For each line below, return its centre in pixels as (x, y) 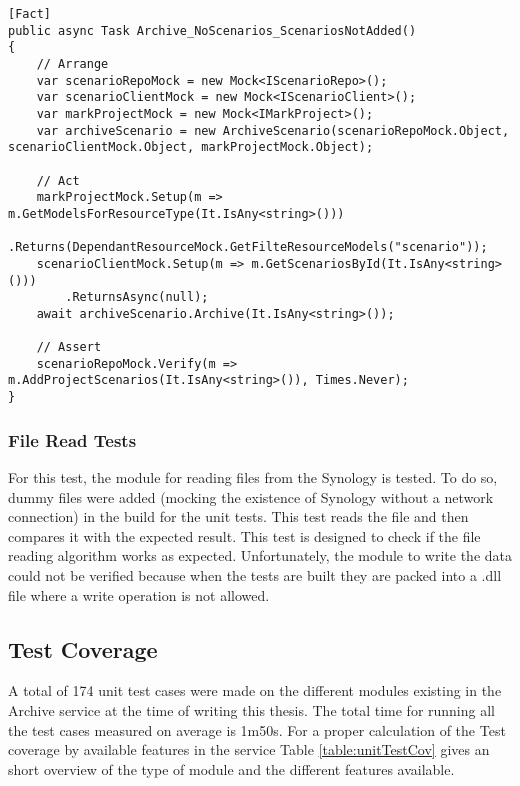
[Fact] (29, 14)
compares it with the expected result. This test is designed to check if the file (244, 535)
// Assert (69, 347)
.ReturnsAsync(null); (137, 297)
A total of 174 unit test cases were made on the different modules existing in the (255, 690)
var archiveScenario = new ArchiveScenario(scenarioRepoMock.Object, (273, 130)
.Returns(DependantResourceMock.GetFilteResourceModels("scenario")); (248, 247)
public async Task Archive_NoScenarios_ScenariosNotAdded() (212, 30)
